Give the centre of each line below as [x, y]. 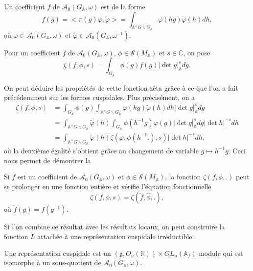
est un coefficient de [47, 177]
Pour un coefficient [32, 52]
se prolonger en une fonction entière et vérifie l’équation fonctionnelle [108, 186]
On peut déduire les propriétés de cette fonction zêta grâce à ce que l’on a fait [121, 87]
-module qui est [220, 253]
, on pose [197, 52]
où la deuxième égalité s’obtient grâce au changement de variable [101, 150]
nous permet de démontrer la [47, 160]
